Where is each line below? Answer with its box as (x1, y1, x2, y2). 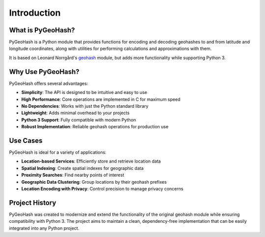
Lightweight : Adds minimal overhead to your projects (21, 110, 130, 116)
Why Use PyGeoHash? (9, 68, 79, 76)
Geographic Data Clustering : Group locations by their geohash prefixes (21, 179, 167, 185)
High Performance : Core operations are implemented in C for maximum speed (21, 96, 181, 102)
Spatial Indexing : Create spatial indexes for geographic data (21, 165, 144, 171)
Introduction (9, 7, 61, 18)
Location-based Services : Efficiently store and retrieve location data (21, 158, 161, 164)
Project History (9, 198, 56, 207)
